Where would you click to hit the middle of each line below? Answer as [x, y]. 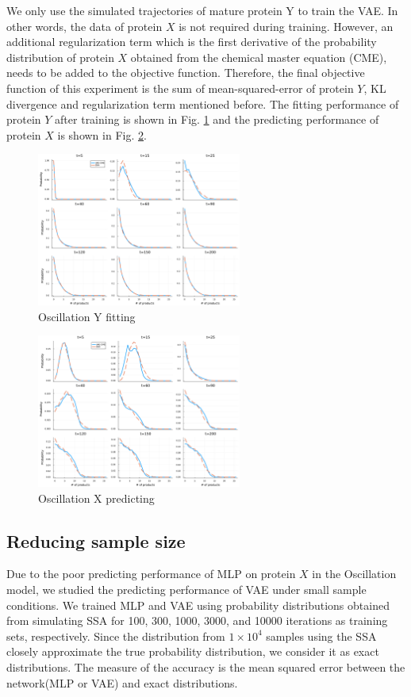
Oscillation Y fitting [87, 316]
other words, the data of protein [85, 26]
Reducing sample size [96, 540]
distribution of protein [60, 57]
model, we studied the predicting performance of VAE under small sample [186, 590]
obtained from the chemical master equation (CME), [259, 57]
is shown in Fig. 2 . [102, 134]
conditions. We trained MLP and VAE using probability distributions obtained [198, 605]
